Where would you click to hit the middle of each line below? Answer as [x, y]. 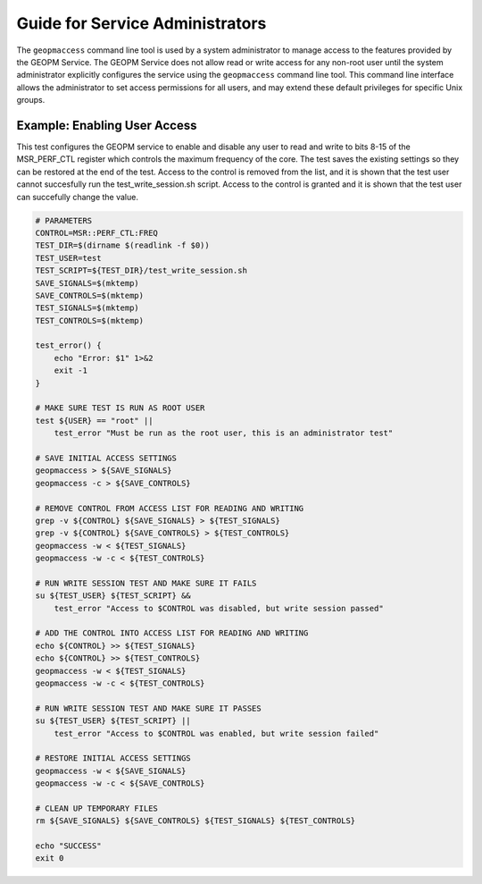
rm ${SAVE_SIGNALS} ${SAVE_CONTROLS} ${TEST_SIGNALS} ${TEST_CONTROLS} [195, 821]
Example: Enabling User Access [107, 125]
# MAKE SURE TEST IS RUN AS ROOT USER [120, 408]
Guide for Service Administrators [141, 23]
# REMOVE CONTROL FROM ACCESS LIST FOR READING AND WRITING [170, 508]
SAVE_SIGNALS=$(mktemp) [87, 283]
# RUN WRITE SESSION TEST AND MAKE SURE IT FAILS [146, 583]
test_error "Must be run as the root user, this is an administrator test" [224, 433]
